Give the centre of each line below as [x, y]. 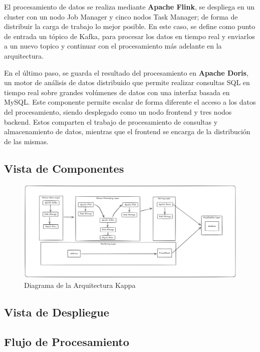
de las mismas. [26, 141]
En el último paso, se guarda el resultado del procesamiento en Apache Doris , [126, 72]
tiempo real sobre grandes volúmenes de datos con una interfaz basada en [117, 92]
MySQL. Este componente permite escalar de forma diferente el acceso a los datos [130, 102]
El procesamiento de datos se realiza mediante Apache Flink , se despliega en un [129, 7]
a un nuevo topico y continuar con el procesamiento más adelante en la [113, 46]
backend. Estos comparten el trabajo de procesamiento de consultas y [111, 121]
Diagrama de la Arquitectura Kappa [80, 285]
